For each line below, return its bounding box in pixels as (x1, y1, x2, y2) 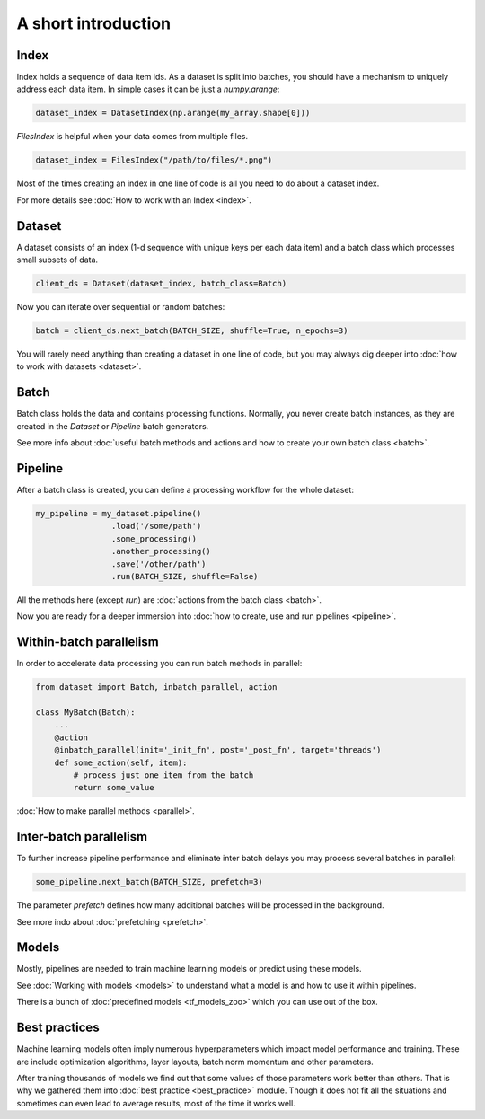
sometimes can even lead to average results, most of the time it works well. (16, 1097, 295, 1108)
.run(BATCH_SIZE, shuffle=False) (110, 571, 259, 581)
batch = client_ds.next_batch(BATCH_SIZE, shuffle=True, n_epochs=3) (35, 326, 348, 336)
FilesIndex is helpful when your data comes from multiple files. (16, 131, 249, 142)
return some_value (73, 782, 154, 793)
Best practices (16, 1020, 100, 1035)
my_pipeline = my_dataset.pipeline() (35, 508, 202, 518)
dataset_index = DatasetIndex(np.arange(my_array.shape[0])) (35, 108, 311, 119)
